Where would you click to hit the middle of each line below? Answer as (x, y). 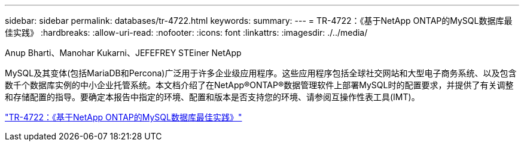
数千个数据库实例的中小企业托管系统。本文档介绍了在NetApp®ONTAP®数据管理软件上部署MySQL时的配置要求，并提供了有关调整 (259, 85)
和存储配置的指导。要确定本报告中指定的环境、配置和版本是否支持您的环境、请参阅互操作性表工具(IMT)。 (212, 97)
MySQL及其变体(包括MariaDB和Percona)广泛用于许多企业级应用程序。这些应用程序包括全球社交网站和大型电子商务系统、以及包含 (261, 73)
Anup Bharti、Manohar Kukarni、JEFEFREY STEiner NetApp (123, 53)
